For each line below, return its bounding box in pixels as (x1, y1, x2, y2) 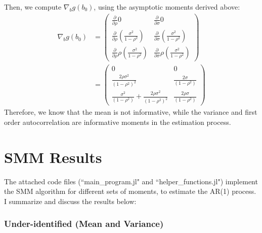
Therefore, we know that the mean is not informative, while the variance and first (4, 107, 257, 117)
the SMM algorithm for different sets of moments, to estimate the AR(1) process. (4, 186, 256, 196)
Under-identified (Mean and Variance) (4, 217, 164, 230)
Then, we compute (4, 2, 62, 12)
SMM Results (4, 146, 102, 167)
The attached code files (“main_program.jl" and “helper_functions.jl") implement (4, 176, 258, 186)
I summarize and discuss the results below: (4, 195, 137, 206)
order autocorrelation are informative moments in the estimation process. (4, 116, 231, 127)
